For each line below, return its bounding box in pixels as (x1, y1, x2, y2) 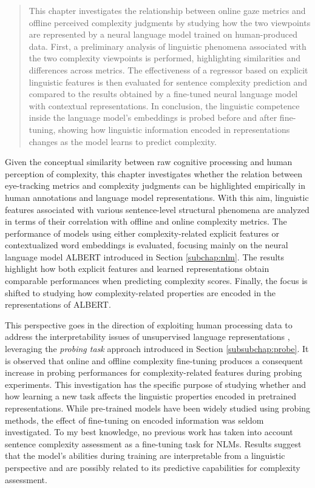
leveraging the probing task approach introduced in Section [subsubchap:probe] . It (5, 342, 309, 355)
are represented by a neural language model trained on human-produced (29, 28, 297, 41)
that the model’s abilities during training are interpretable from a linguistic (5, 449, 285, 462)
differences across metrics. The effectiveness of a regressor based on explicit (29, 63, 308, 76)
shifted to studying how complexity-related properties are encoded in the (5, 286, 276, 299)
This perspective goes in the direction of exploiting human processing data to (5, 318, 293, 331)
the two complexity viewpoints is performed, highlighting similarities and (29, 52, 301, 64)
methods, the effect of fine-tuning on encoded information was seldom (5, 413, 264, 426)
